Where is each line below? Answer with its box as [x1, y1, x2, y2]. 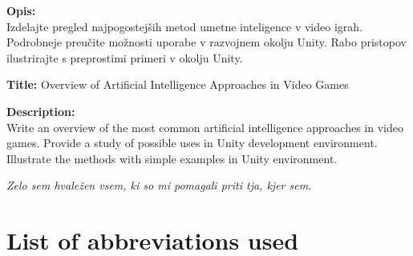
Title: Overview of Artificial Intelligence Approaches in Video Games [6, 76, 349, 93]
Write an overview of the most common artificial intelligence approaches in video [6, 118, 403, 135]
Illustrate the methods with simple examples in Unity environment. [6, 150, 338, 166]
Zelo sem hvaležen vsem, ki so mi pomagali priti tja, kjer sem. [6, 177, 312, 194]
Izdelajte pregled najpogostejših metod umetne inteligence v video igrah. [6, 18, 362, 34]
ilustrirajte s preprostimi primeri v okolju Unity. [6, 49, 243, 66]
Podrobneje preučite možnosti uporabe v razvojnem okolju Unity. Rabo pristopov [6, 34, 407, 50]
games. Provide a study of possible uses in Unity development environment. [6, 134, 378, 151]
